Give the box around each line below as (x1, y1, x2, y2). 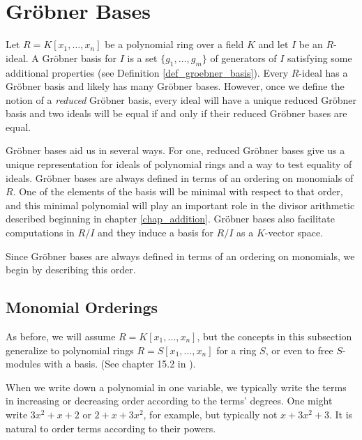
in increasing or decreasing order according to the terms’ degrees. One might (6, 393, 333, 408)
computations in (6, 225, 75, 240)
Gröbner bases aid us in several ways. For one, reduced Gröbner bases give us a (6, 143, 345, 158)
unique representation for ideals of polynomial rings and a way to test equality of (6, 157, 352, 172)
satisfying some (287, 50, 352, 65)
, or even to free (265, 342, 333, 357)
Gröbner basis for (42, 50, 117, 65)
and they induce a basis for (98, 225, 213, 240)
